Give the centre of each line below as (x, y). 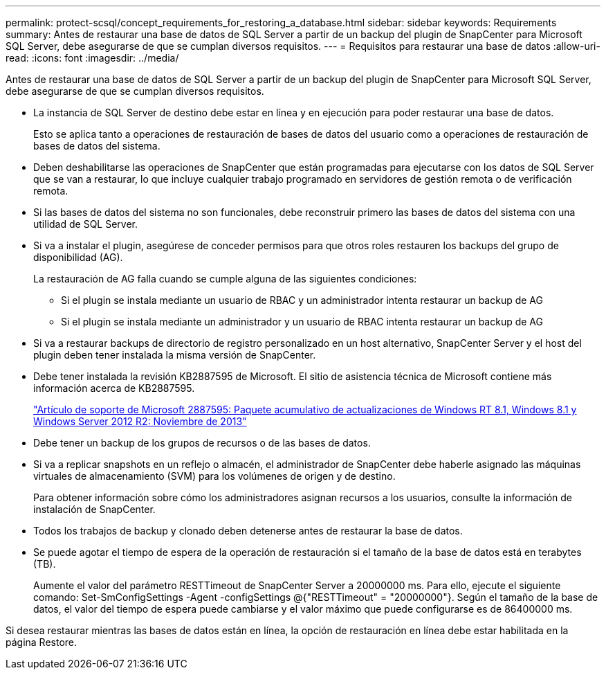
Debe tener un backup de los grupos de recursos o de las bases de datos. (202, 443)
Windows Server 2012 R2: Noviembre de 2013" (140, 421)
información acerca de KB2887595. (114, 388)
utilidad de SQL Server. (86, 224)
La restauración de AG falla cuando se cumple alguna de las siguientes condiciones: (225, 279)
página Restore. (42, 642)
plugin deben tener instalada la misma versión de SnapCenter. (175, 355)
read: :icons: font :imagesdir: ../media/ (92, 58)
